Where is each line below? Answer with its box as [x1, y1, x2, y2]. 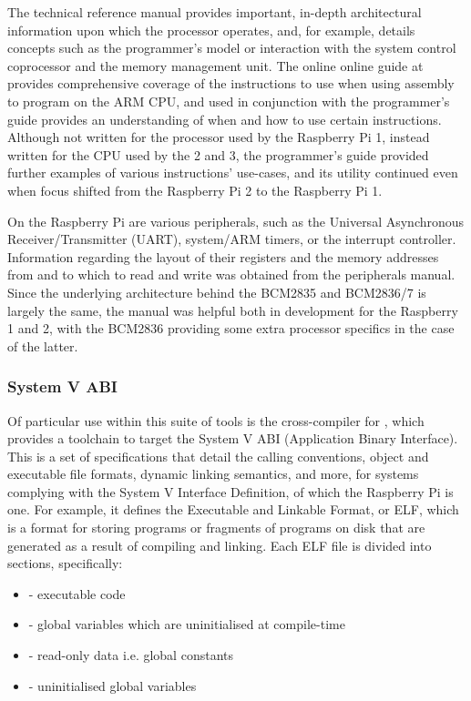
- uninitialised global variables [28, 676, 197, 695]
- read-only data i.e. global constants [28, 645, 233, 665]
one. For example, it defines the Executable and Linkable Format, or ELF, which [7, 500, 459, 519]
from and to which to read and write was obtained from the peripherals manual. [7, 265, 456, 284]
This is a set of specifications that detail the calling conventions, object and [7, 446, 429, 465]
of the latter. [7, 336, 78, 355]
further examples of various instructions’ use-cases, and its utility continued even [7, 163, 458, 182]
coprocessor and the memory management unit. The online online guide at [7, 56, 424, 75]
